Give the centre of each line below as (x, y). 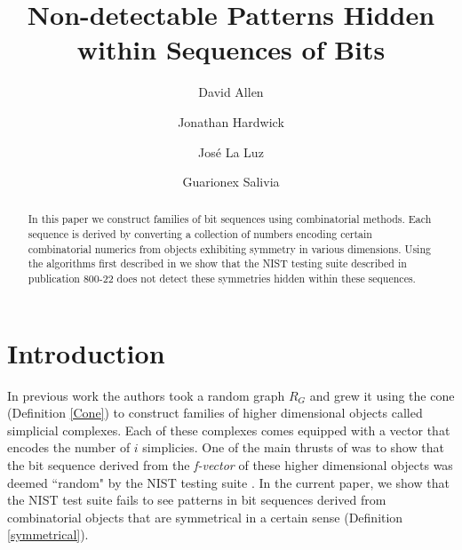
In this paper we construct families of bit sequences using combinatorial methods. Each (230, 219)
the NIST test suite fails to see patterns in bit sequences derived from (197, 500)
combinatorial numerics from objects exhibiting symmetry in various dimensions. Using (229, 248)
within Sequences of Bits (231, 49)
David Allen (231, 92)
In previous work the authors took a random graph (146, 395)
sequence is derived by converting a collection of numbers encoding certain (200, 234)
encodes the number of (69, 447)
